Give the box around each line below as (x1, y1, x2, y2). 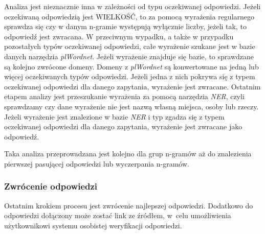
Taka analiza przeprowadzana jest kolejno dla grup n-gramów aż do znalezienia (4, 148, 252, 159)
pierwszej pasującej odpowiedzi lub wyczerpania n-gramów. (4, 158, 189, 169)
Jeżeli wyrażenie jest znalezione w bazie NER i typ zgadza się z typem (4, 111, 225, 122)
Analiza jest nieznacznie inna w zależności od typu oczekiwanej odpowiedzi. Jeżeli (4, 1, 261, 11)
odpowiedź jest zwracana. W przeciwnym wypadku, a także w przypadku (4, 31, 234, 41)
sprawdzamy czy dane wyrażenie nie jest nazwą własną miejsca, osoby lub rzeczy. (4, 101, 259, 111)
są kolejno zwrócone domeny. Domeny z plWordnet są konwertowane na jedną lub (4, 61, 259, 72)
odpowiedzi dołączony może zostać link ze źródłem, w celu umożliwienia (4, 210, 231, 221)
